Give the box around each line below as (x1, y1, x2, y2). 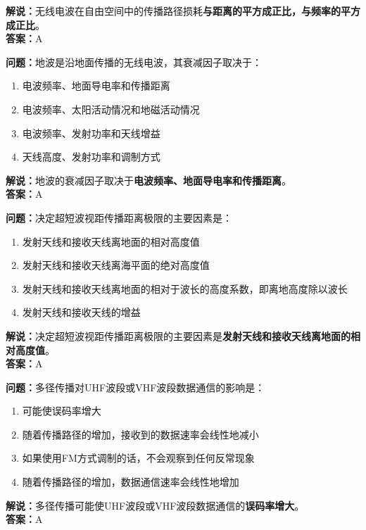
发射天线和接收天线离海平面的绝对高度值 (22, 258, 210, 272)
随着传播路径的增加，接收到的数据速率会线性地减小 (22, 427, 259, 441)
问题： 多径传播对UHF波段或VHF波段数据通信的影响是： (6, 379, 265, 394)
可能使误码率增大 (22, 403, 101, 418)
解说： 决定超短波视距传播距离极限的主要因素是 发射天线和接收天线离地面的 (6, 328, 351, 343)
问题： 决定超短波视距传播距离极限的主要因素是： (6, 210, 232, 225)
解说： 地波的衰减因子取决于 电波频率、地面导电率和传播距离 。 (6, 172, 291, 187)
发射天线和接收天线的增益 (22, 305, 141, 320)
